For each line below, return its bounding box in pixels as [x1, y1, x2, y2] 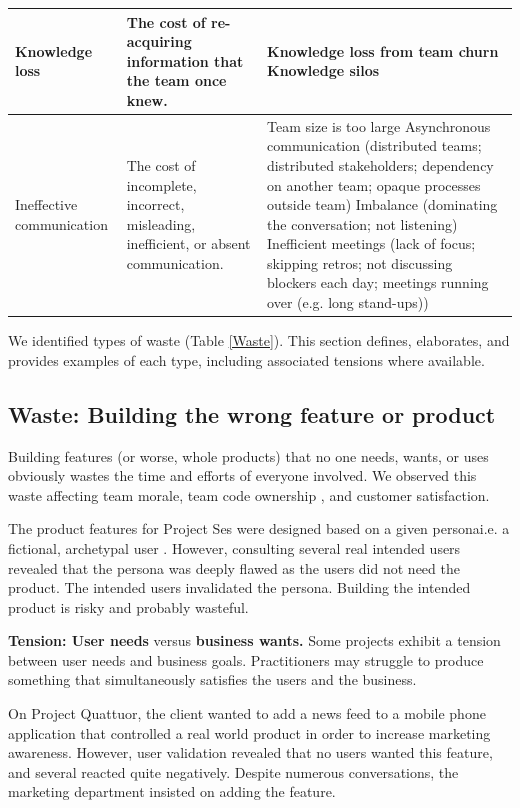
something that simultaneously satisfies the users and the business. [8, 669, 417, 690]
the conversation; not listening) [267, 213, 458, 234]
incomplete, [126, 174, 197, 195]
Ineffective [15, 194, 78, 215]
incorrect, [126, 194, 185, 215]
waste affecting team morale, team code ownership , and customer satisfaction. [8, 484, 490, 505]
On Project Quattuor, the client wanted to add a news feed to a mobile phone [8, 703, 486, 724]
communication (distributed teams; [267, 135, 482, 156]
